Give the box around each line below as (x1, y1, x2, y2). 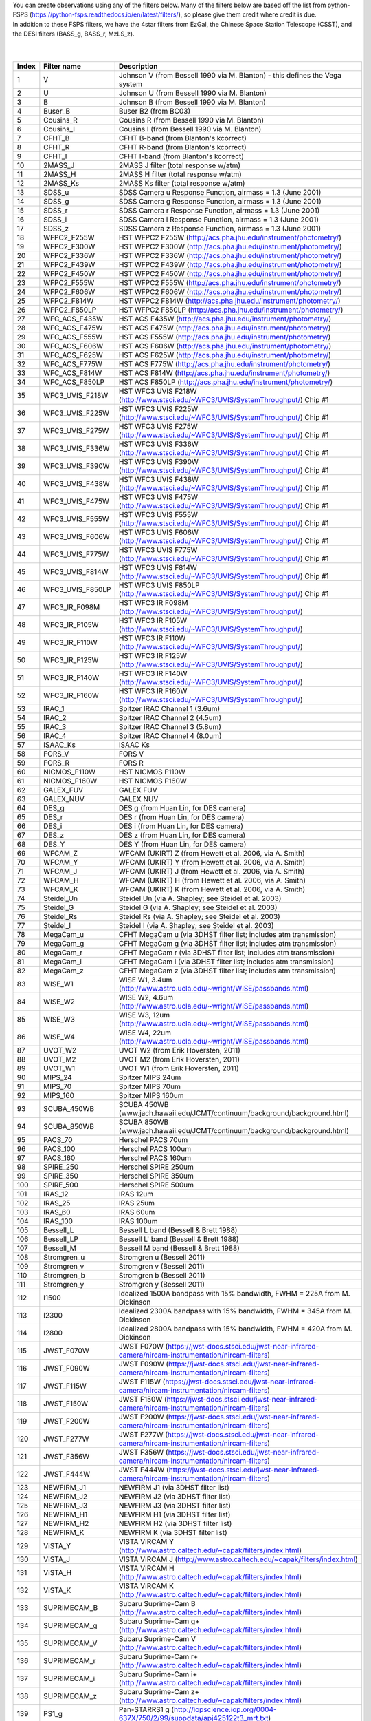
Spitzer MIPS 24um (118, 1073, 181, 1082)
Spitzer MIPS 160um (118, 1091, 185, 1101)
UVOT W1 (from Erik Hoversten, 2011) (118, 1064, 240, 1073)
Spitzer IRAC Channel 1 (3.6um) (118, 704, 221, 714)
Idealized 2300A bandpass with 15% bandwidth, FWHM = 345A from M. (118, 1307, 352, 1316)
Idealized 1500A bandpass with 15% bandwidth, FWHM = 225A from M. (118, 1289, 350, 1298)
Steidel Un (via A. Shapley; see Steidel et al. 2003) (118, 894, 282, 903)
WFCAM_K (43, 885, 78, 894)
